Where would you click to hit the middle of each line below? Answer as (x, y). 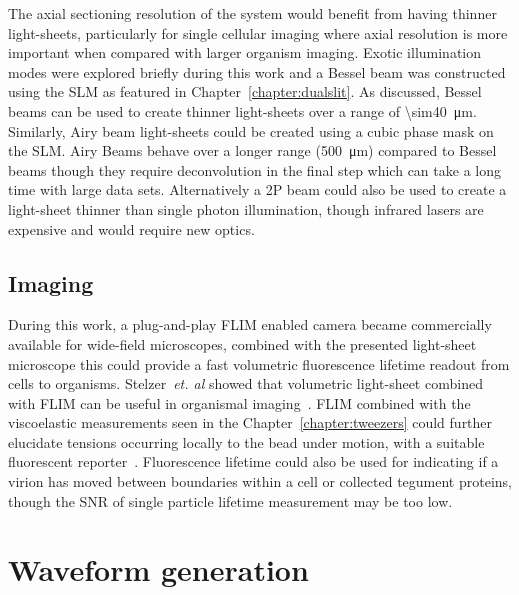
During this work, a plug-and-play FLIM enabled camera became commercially (250, 324)
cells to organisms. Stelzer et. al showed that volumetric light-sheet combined (245, 383)
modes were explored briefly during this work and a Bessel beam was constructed (257, 71)
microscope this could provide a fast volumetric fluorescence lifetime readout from (259, 363)
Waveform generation (158, 569)
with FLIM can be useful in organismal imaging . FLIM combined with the (239, 402)
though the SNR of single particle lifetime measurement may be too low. (230, 500)
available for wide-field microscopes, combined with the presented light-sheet (242, 343)
